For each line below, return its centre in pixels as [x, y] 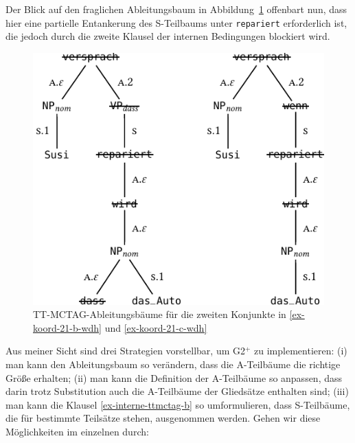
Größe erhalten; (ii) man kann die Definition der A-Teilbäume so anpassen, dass [174, 377]
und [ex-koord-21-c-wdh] [156, 327]
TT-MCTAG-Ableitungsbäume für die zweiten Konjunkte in [160, 314]
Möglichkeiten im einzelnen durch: [77, 431]
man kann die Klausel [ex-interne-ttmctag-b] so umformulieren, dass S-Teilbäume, [178, 404]
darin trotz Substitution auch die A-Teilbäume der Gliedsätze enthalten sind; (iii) [177, 391]
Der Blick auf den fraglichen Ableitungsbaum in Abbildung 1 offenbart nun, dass [176, 9]
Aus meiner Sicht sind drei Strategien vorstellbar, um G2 [125, 351]
